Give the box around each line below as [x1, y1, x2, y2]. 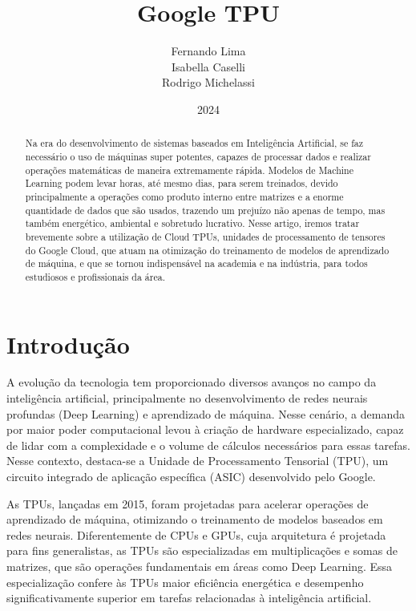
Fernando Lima [171, 42, 246, 59]
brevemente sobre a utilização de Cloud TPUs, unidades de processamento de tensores [25, 229, 386, 243]
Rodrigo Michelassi [162, 74, 255, 91]
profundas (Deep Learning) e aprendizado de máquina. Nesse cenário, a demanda [6, 405, 406, 422]
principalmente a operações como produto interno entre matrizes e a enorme [25, 189, 344, 203]
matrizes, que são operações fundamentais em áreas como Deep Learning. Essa [6, 557, 393, 574]
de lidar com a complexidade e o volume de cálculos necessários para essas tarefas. [6, 436, 410, 453]
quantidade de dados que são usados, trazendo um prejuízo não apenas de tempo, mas [25, 203, 386, 216]
